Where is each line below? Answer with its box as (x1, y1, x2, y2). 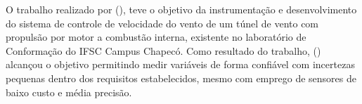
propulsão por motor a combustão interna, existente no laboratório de (6, 30, 306, 44)
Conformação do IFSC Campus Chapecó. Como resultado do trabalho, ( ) (6, 43, 321, 58)
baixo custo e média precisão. (6, 84, 132, 99)
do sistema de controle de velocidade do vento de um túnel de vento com (6, 15, 319, 30)
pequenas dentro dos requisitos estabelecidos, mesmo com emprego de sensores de (6, 70, 356, 85)
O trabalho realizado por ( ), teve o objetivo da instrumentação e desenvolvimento (6, 2, 357, 16)
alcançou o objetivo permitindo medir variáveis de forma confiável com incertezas (6, 57, 355, 72)
